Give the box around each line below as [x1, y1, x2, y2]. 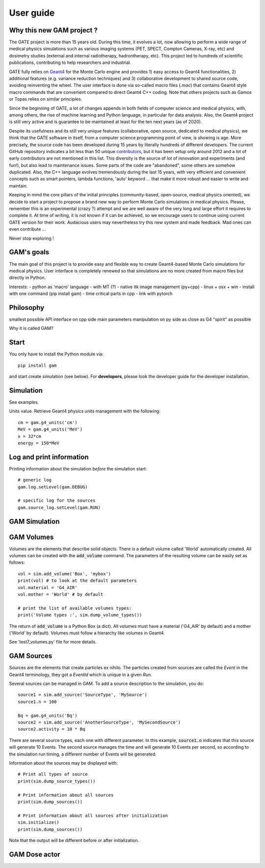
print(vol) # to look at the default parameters [18, 578, 137, 584]
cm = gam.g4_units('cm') [18, 420, 78, 425]
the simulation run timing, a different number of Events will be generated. [9, 751, 157, 757]
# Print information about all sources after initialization [18, 813, 168, 818]
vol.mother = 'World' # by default [18, 592, 104, 597]
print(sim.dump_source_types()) [18, 778, 96, 784]
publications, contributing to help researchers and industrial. [9, 59, 132, 66]
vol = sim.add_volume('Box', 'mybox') [18, 571, 111, 576]
